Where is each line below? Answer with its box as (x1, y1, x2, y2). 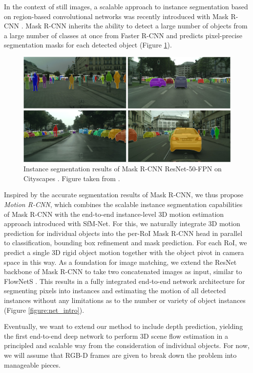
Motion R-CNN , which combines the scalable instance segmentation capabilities (4, 199, 243, 210)
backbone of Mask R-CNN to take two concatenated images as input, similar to (4, 266, 242, 277)
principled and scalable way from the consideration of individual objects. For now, (4, 340, 250, 350)
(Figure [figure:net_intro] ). (4, 304, 84, 315)
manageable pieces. (4, 359, 61, 370)
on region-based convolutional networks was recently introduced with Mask (4, 11, 229, 21)
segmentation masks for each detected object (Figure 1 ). (4, 40, 172, 50)
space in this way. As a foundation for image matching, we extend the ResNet (4, 256, 237, 267)
